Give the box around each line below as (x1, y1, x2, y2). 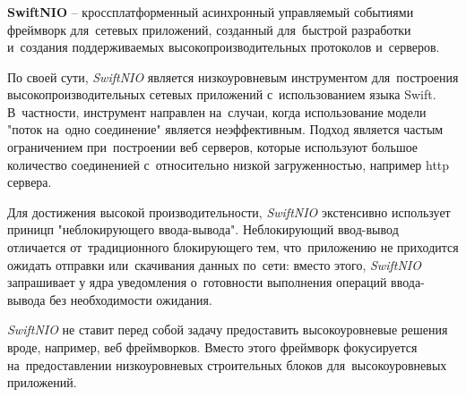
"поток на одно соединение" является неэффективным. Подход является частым (7, 120, 444, 139)
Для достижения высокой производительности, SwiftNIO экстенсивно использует (7, 202, 451, 221)
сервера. (7, 173, 52, 191)
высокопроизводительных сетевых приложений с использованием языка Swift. (7, 85, 436, 104)
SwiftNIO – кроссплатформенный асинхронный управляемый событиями (7, 2, 414, 21)
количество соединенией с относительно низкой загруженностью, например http (7, 155, 450, 173)
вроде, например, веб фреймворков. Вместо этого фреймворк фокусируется (7, 338, 418, 357)
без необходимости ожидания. (49, 290, 212, 308)
